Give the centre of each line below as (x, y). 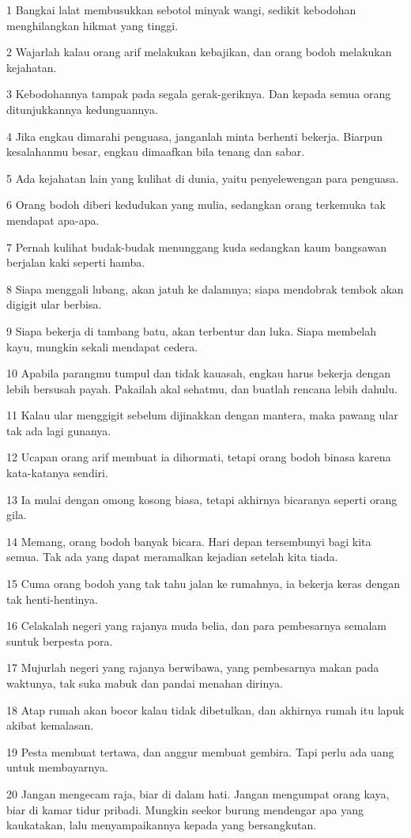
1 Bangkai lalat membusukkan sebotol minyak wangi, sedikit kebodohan (181, 9)
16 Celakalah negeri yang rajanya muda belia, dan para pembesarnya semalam (196, 626)
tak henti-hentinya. (52, 599)
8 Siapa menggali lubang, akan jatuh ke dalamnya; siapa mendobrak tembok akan (205, 288)
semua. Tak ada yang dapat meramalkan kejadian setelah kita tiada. (172, 557)
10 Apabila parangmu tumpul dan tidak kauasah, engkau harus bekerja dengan (199, 373)
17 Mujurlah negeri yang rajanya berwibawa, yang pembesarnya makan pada (193, 667)
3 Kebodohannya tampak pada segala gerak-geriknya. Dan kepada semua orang (199, 94)
